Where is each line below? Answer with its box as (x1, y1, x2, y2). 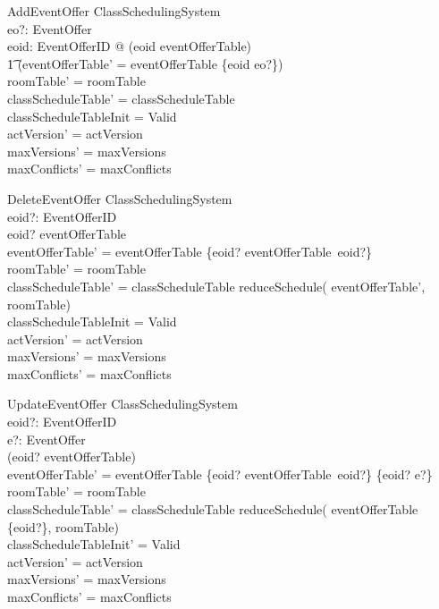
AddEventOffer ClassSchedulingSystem (7, 2, 221, 20)
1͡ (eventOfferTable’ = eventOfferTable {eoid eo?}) (7, 54, 283, 72)
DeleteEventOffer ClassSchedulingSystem (7, 189, 232, 207)
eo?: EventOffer (7, 19, 92, 38)
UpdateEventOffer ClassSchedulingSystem (7, 394, 238, 413)
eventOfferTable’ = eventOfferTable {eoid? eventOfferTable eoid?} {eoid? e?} (7, 464, 433, 483)
